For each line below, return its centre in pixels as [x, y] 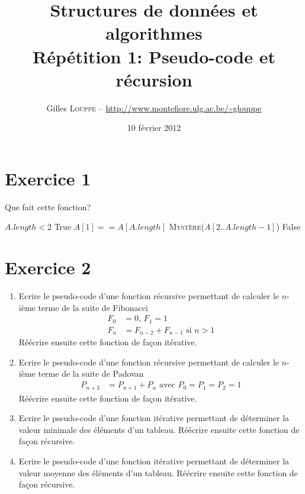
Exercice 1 [48, 178]
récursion [154, 79]
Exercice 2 [48, 267]
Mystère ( [187, 227]
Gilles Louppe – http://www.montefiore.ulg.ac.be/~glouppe [154, 108]
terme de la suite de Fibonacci [93, 307]
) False [288, 227]
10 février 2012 [154, 128]
